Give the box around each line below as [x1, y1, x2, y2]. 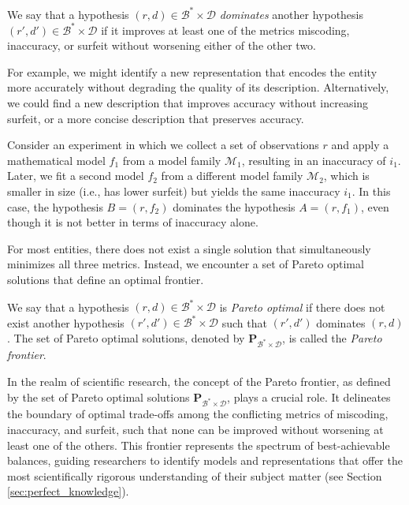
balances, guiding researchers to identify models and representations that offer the [7, 452, 403, 469]
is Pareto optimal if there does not [219, 298, 385, 314]
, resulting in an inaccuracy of [241, 151, 386, 168]
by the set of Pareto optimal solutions [7, 388, 190, 405]
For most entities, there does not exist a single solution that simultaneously [7, 240, 371, 256]
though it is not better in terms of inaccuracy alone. [7, 214, 258, 230]
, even [360, 198, 389, 215]
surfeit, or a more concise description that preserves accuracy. [7, 110, 304, 126]
